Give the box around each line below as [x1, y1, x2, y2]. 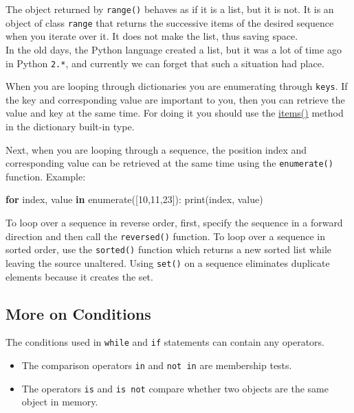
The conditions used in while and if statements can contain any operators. [5, 335, 324, 349]
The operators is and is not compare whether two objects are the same [21, 381, 329, 395]
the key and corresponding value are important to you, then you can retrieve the [5, 92, 345, 106]
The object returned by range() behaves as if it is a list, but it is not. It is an [5, 2, 334, 16]
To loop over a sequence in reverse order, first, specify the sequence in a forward [5, 215, 343, 230]
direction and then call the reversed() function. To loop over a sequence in [5, 228, 325, 243]
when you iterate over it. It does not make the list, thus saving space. [5, 29, 298, 43]
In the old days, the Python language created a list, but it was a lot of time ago [5, 42, 342, 56]
